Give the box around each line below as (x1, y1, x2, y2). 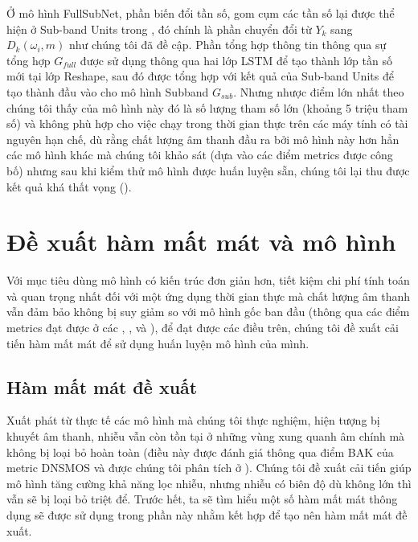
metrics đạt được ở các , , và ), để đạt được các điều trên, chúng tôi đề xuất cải (6, 319, 399, 336)
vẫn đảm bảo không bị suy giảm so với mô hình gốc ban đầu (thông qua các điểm (6, 303, 410, 320)
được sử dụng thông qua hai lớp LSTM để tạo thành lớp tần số (80, 51, 392, 68)
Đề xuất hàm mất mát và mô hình (6, 225, 396, 258)
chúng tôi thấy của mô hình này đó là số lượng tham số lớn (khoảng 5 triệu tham (6, 99, 408, 116)
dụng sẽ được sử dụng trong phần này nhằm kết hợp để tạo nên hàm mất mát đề (6, 506, 408, 523)
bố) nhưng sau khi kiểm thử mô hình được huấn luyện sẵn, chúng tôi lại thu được (6, 162, 410, 179)
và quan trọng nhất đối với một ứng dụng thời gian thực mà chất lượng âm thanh (6, 287, 411, 304)
